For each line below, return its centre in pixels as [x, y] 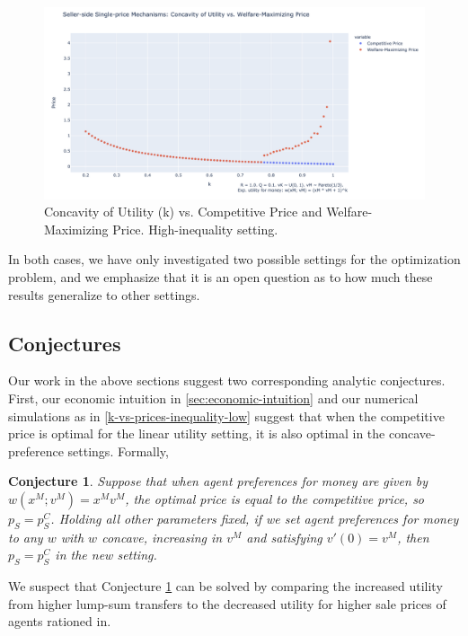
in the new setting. [106, 555]
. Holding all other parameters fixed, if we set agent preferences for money [255, 518]
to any [26, 537]
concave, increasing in [162, 537]
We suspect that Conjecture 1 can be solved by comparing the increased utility [225, 586]
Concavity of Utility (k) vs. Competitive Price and [183, 212]
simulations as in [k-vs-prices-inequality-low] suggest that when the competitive [226, 415]
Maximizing [76, 229]
